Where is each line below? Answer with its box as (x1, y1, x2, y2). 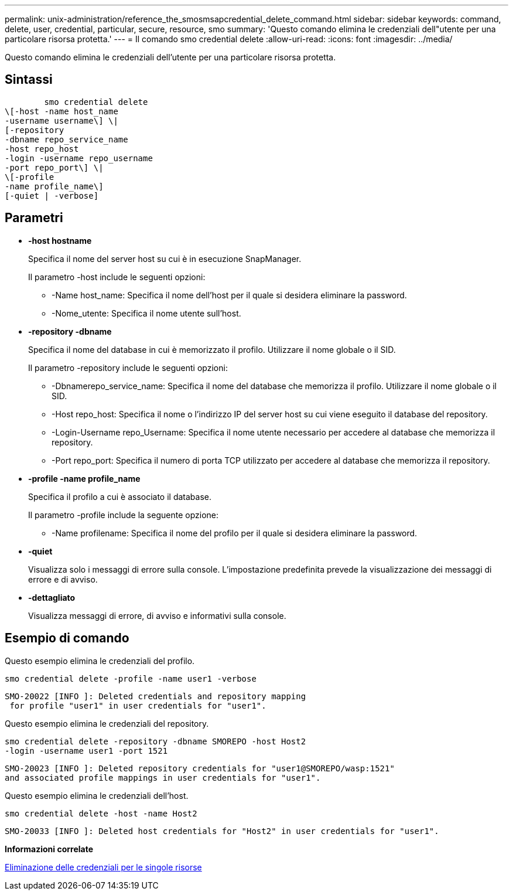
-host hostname (28, 235, 92, 246)
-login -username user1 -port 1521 (5, 746, 168, 756)
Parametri (5, 210, 63, 226)
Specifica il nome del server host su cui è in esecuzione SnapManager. (28, 253, 302, 264)
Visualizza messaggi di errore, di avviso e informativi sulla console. (28, 610, 286, 621)
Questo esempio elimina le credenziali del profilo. (5, 655, 195, 666)
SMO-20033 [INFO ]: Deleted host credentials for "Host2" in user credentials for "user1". (5, 826, 439, 836)
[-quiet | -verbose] (5, 190, 99, 200)
